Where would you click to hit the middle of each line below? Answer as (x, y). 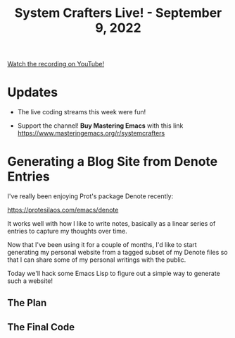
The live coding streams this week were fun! (82, 112)
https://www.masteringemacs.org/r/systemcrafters (91, 133)
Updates (33, 92)
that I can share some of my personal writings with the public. (97, 260)
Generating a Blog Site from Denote (113, 162)
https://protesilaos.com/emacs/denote (63, 210)
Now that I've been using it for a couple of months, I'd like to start (102, 245)
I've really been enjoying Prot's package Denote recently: (90, 196)
